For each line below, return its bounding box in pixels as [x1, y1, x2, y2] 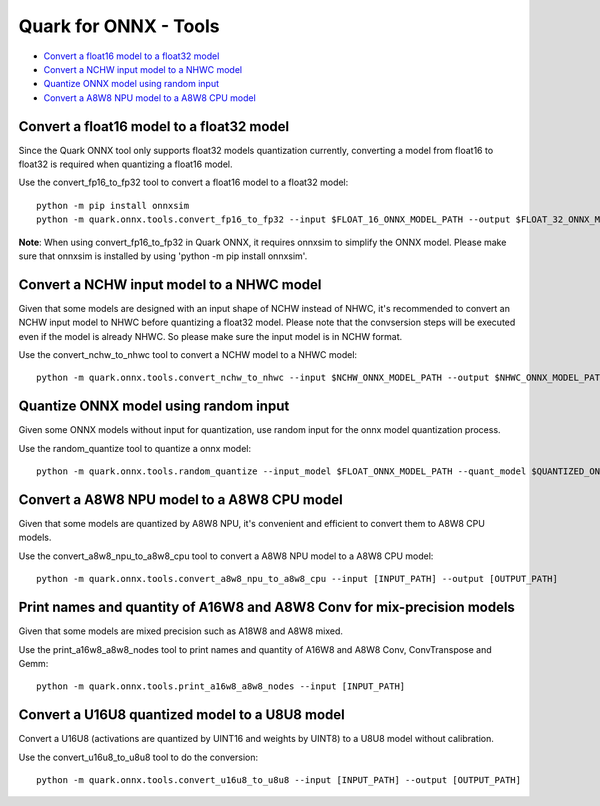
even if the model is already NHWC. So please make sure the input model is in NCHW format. [18, 330, 403, 342]
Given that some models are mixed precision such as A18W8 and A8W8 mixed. [18, 625, 344, 637]
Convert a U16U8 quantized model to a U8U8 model [18, 706, 345, 724]
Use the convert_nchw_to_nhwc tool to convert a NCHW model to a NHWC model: [18, 349, 358, 361]
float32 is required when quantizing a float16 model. [18, 158, 233, 170]
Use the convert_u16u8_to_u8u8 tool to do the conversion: [18, 751, 259, 763]
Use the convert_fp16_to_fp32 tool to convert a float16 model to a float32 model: [18, 176, 349, 189]
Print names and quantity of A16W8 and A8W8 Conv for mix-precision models [18, 599, 515, 616]
